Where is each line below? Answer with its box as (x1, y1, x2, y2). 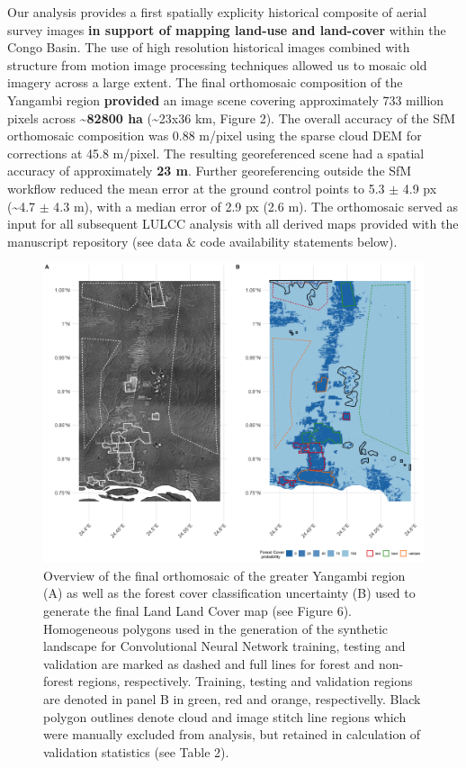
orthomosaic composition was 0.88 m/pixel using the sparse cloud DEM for (7, 126, 422, 145)
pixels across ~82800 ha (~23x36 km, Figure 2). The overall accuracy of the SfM (7, 108, 456, 127)
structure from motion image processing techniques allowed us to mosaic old (7, 55, 427, 74)
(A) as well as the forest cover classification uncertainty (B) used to (43, 583, 416, 602)
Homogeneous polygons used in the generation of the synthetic (43, 619, 389, 637)
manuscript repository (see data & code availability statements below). (7, 231, 398, 250)
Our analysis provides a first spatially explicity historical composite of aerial (7, 3, 427, 21)
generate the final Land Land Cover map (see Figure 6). (43, 601, 352, 619)
